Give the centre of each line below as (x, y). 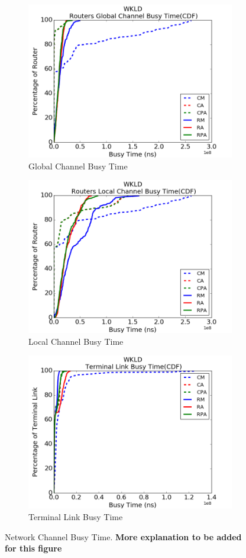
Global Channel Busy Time (78, 166)
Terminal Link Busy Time (76, 516)
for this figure (33, 548)
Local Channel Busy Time (76, 341)
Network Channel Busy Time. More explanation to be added (123, 536)
